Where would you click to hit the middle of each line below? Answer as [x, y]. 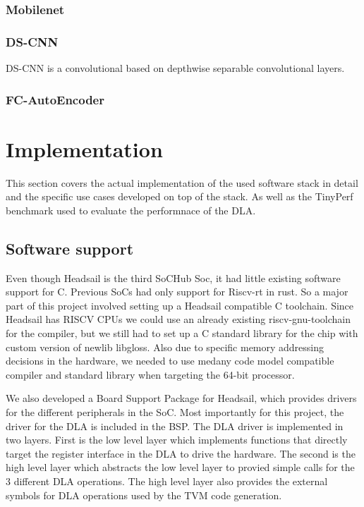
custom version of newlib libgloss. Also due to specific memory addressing [165, 347]
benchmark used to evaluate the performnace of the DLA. [131, 210]
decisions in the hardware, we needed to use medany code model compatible [170, 361]
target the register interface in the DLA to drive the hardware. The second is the [181, 453]
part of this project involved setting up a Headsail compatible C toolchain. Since [180, 305]
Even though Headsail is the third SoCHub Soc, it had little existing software [173, 277]
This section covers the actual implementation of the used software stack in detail [182, 182]
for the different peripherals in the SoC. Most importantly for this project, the [175, 411]
